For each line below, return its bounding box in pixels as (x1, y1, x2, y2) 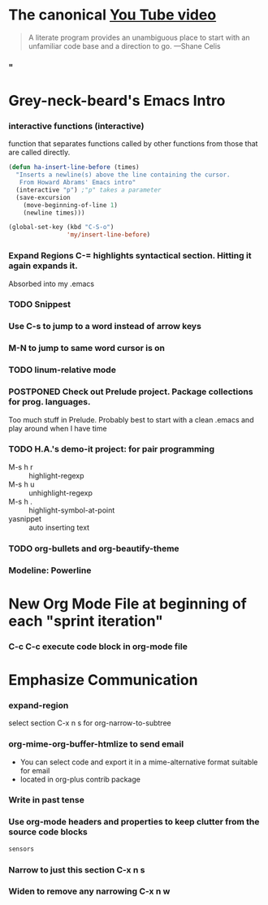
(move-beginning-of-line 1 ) (23, 201, 118, 209)
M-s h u (8, 479, 35, 489)
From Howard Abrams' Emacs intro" (19, 179, 136, 187)
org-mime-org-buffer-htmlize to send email (8, 738, 184, 750)
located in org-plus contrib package (19, 774, 140, 784)
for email (19, 765, 50, 775)
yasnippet (8, 513, 42, 523)
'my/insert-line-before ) (66, 231, 151, 239)
